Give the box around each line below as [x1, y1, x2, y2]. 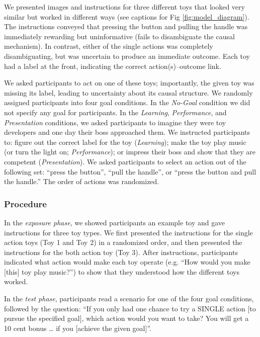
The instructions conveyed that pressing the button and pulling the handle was [4, 21, 248, 32]
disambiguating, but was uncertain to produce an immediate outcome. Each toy [4, 50, 250, 61]
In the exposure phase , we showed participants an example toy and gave [4, 217, 225, 227]
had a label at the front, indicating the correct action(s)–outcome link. [4, 60, 221, 71]
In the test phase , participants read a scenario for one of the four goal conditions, [4, 293, 254, 304]
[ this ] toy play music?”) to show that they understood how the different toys [4, 266, 239, 277]
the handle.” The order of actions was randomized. [4, 176, 159, 187]
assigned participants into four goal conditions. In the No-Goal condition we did [4, 97, 250, 108]
